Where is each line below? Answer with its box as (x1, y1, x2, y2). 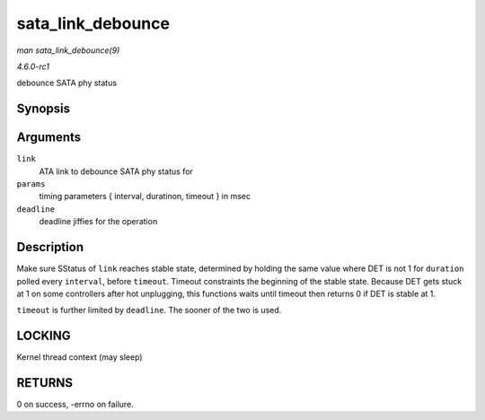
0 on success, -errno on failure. (16, 399, 134, 410)
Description (16, 240, 84, 255)
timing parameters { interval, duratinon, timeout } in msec (39, 191, 251, 202)
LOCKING (16, 328, 71, 344)
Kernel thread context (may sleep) (16, 352, 143, 363)
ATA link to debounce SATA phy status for (39, 166, 193, 177)
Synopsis (16, 101, 71, 117)
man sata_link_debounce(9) (16, 45, 120, 56)
